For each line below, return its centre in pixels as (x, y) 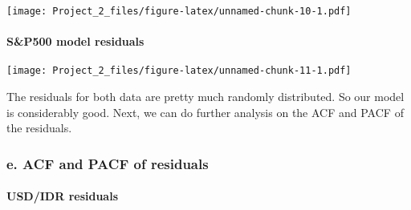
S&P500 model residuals (75, 41)
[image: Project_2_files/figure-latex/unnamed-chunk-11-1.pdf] (179, 71)
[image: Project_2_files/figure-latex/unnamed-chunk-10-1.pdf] (179, 11)
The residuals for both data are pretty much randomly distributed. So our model (205, 97)
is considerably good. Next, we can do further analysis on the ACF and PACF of (205, 112)
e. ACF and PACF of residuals (108, 163)
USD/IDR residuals (63, 196)
